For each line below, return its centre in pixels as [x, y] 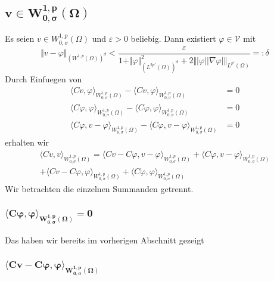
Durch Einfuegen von [43, 78]
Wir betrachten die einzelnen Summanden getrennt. [99, 189]
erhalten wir [27, 142]
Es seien [20, 38]
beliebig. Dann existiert [173, 38]
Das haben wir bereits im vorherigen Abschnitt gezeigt [105, 240]
